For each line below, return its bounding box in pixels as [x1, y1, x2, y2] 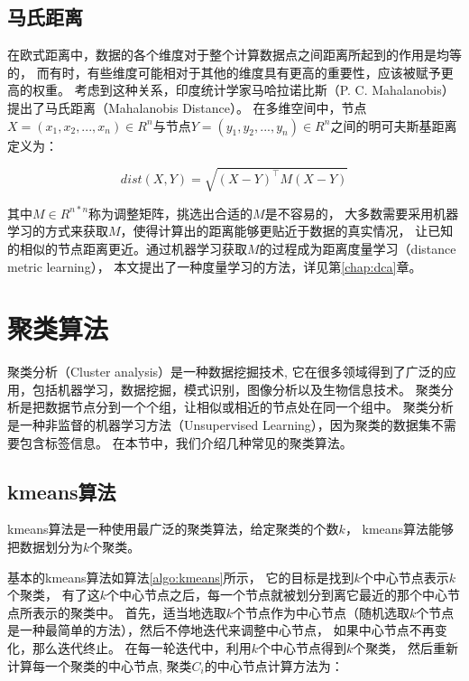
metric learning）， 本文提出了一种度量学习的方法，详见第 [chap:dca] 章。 [7, 257, 422, 275]
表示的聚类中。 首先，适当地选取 [32, 602, 226, 621]
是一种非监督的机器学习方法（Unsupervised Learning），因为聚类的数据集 [7, 415, 431, 434]
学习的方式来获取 [7, 221, 108, 240]
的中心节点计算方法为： [204, 656, 344, 675]
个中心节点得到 [257, 638, 346, 657]
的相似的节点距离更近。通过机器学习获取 [7, 238, 247, 257]
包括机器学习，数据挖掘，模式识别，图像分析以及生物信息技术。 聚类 [32, 379, 441, 398]
